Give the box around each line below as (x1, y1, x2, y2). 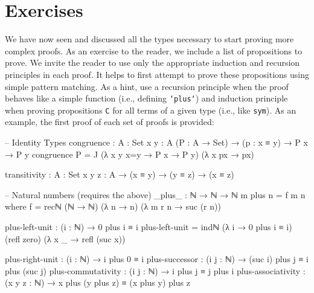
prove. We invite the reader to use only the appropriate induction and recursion (5, 56, 300, 69)
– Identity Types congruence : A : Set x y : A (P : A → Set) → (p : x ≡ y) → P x (5, 136, 308, 148)
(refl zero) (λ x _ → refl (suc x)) (5, 232, 126, 245)
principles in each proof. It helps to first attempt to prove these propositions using (5, 68, 309, 80)
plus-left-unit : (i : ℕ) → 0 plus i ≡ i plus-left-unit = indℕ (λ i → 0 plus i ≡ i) (5, 220, 292, 233)
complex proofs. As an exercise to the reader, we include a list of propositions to (5, 44, 303, 57)
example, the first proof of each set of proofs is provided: (5, 115, 214, 128)
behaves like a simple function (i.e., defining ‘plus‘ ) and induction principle (5, 92, 288, 105)
